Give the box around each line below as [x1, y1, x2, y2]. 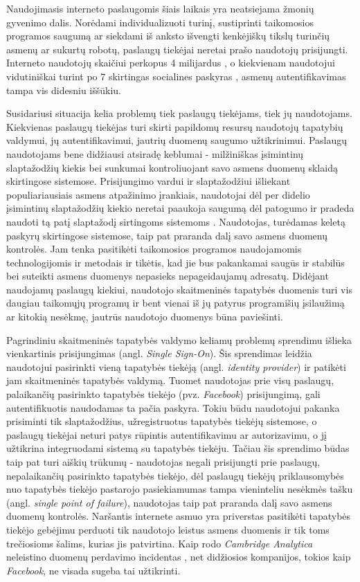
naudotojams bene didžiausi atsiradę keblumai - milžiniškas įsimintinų [6, 146, 304, 161]
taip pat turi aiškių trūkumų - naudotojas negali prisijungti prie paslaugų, [6, 455, 321, 469]
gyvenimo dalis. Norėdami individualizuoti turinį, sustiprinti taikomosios [6, 15, 314, 29]
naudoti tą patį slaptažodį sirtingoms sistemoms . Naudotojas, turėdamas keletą [6, 214, 345, 228]
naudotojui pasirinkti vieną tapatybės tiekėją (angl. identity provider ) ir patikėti [6, 359, 346, 374]
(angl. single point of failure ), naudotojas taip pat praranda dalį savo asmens [6, 495, 332, 509]
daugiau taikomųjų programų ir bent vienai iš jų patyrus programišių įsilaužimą [6, 295, 345, 310]
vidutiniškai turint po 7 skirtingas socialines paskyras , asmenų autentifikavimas [6, 69, 346, 83]
